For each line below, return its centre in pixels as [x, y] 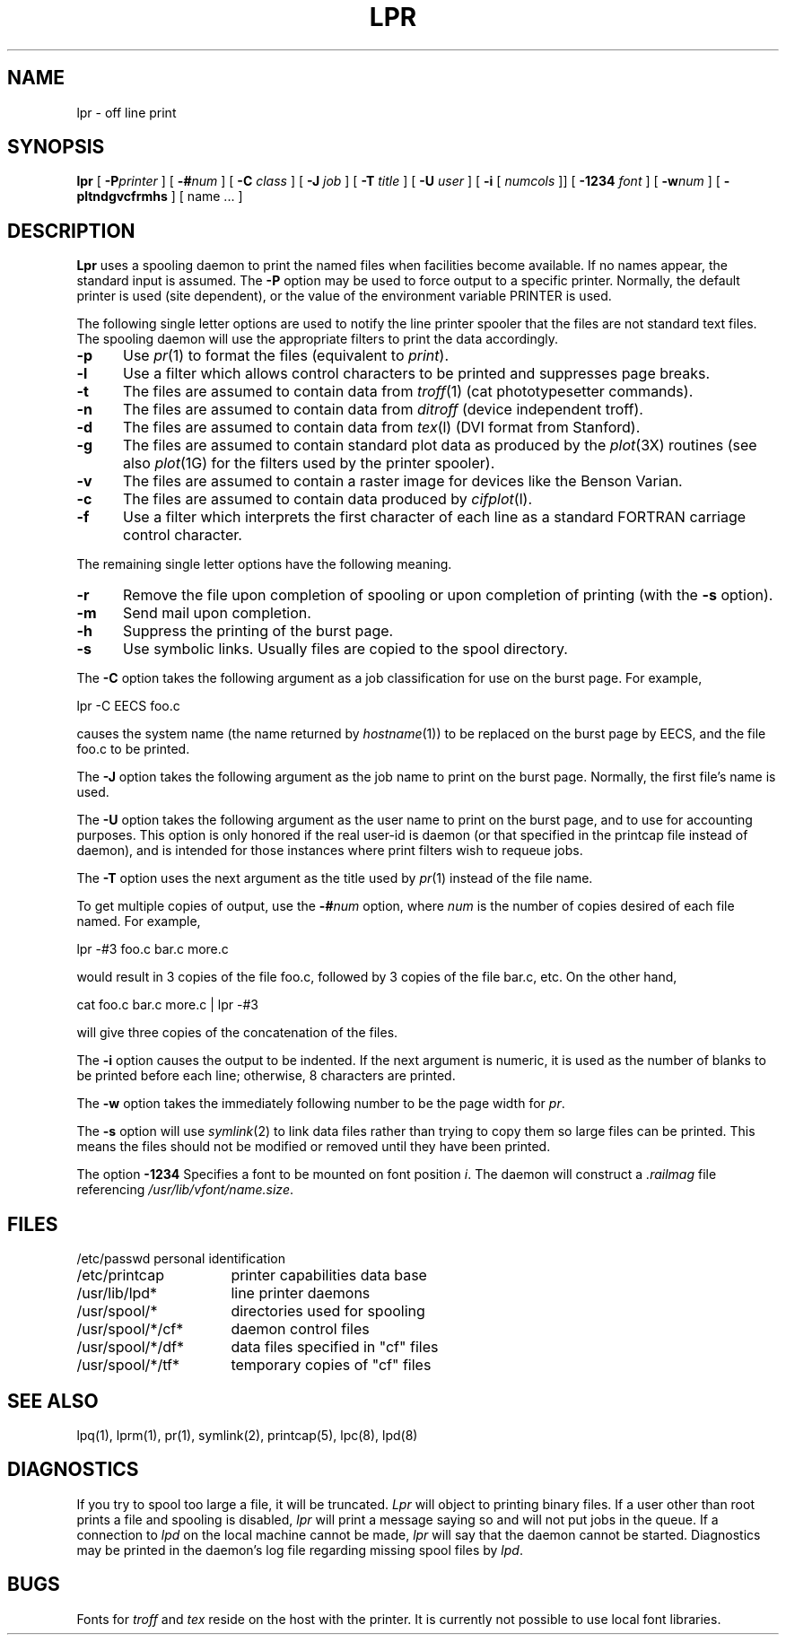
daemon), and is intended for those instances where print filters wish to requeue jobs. [330, 851]
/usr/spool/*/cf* [130, 1329]
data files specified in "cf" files [335, 1347]
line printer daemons [301, 1293]
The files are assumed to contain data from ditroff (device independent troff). [383, 410]
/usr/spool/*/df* [130, 1347]
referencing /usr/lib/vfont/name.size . [185, 1190]
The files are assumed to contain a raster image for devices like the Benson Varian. [402, 481]
